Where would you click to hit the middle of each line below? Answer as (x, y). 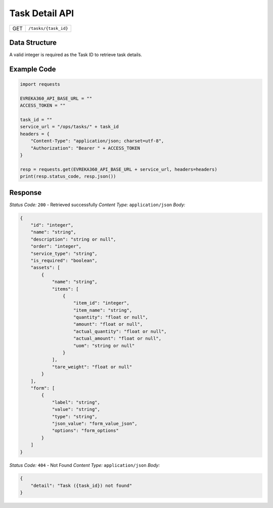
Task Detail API (42, 13)
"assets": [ (45, 268)
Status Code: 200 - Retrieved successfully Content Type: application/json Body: (97, 205)
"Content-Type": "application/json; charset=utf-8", (97, 141)
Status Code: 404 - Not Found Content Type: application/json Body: (85, 465)
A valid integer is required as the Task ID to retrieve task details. (76, 55)
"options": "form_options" (85, 431)
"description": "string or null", (73, 239)
